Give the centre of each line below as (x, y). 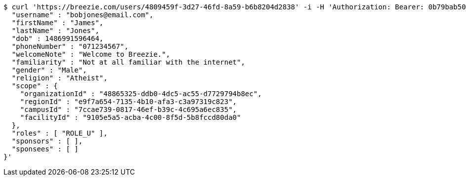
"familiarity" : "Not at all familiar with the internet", (128, 62)
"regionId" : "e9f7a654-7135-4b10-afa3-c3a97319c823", (128, 102)
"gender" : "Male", (49, 70)
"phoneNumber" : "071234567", (70, 46)
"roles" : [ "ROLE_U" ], (60, 133)
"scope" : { (35, 86)
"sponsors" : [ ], (47, 141)
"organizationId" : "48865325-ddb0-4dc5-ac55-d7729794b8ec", (141, 94)
